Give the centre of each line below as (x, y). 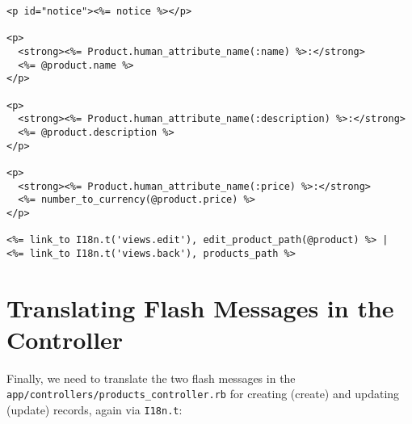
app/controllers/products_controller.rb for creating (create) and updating (203, 394)
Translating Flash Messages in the (200, 307)
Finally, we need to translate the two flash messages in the (151, 378)
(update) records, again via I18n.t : (95, 410)
